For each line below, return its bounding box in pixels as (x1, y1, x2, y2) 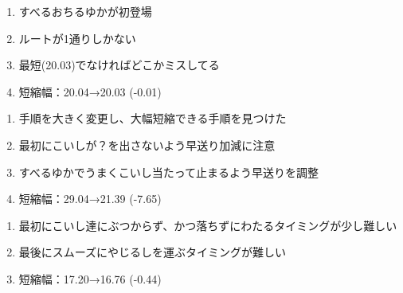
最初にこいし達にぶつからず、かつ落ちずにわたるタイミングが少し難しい (18, 217, 397, 233)
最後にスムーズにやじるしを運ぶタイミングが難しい (18, 244, 287, 260)
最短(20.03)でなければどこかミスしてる (18, 57, 220, 73)
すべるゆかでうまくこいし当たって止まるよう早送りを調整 (18, 163, 319, 180)
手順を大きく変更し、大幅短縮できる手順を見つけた (18, 110, 287, 127)
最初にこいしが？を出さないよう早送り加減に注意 (18, 136, 276, 153)
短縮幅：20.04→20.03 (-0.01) (18, 83, 162, 100)
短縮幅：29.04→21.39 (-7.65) (18, 190, 162, 207)
